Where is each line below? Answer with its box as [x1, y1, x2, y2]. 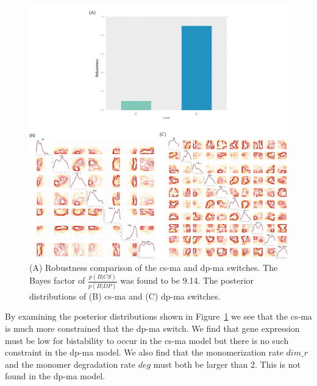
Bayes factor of [29, 274, 85, 287]
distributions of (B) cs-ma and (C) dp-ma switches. [29, 289, 221, 302]
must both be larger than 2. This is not [153, 357, 301, 370]
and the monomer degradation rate [5, 357, 136, 370]
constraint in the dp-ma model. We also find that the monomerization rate [5, 346, 283, 359]
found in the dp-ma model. [5, 370, 105, 382]
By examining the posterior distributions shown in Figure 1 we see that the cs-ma [5, 310, 312, 323]
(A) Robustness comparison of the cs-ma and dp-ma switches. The [29, 261, 278, 273]
